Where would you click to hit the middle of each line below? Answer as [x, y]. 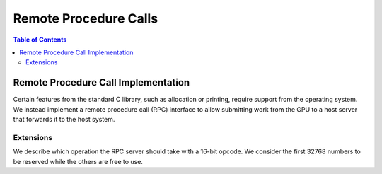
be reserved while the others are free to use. [78, 161]
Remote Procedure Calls [86, 18]
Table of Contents [40, 40]
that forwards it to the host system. [64, 120]
